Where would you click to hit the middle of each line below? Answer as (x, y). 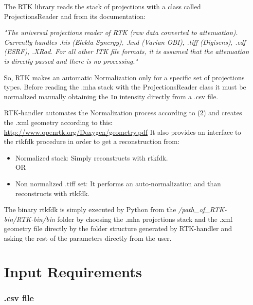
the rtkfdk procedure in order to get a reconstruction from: (92, 141)
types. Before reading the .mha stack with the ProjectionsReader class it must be (125, 87)
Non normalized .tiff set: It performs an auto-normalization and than (118, 183)
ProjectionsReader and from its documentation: (75, 16)
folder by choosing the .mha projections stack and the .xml (145, 219)
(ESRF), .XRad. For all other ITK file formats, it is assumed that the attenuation (126, 51)
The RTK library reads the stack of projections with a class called (102, 6)
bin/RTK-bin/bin (30, 219)
